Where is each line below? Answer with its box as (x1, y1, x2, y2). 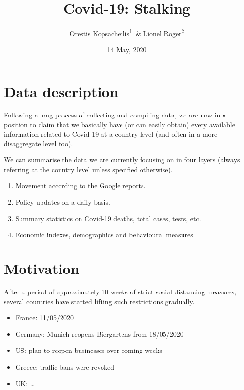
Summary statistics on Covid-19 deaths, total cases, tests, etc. (15, 213, 201, 223)
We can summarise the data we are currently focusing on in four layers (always (4, 155, 240, 165)
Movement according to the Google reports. (15, 180, 146, 191)
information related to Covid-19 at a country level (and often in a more (4, 129, 218, 139)
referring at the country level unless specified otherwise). (4, 164, 173, 174)
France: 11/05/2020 (15, 312, 74, 323)
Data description (4, 81, 119, 101)
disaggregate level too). (4, 138, 73, 148)
